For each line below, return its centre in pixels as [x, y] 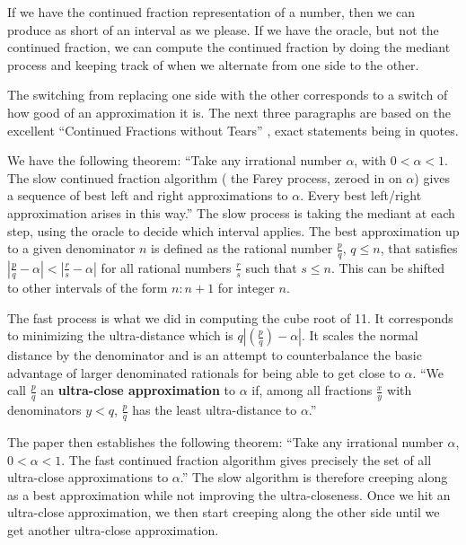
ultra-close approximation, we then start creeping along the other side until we [224, 512]
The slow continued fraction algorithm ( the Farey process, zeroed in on [205, 177]
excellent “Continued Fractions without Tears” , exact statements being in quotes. [233, 130]
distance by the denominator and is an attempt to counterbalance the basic [215, 355]
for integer [246, 287]
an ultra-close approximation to [138, 390]
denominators [44, 410]
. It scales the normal [360, 335]
